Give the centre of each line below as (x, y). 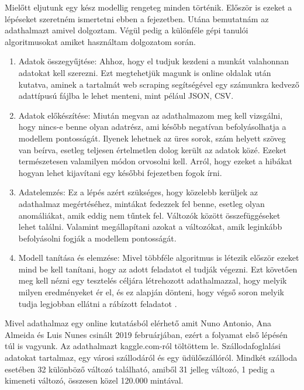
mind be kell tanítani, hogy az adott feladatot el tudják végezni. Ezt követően (158, 269)
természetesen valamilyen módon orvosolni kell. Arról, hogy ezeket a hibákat (155, 161)
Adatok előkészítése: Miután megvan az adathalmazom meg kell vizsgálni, (151, 115)
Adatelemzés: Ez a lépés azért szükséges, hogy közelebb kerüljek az (138, 192)
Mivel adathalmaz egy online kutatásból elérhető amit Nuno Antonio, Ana (138, 323)
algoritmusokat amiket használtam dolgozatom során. (100, 41)
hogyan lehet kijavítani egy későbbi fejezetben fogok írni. (120, 172)
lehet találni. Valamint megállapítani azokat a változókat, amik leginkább (150, 227)
